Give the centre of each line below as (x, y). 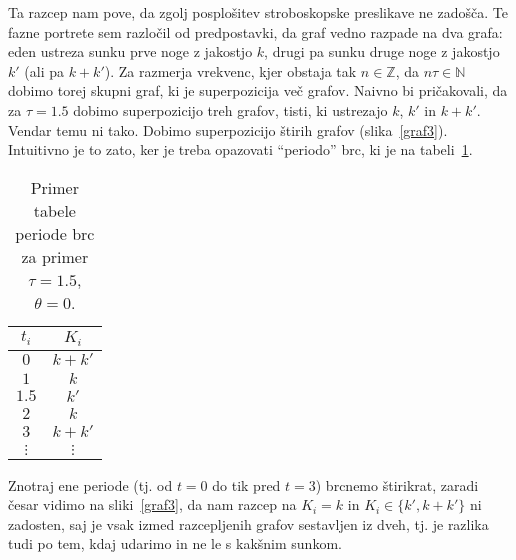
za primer (55, 256)
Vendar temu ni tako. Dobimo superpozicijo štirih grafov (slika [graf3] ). (228, 129)
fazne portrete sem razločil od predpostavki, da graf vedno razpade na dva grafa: (255, 31)
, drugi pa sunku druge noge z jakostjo (382, 51)
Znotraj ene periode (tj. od (90, 484)
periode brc (55, 233)
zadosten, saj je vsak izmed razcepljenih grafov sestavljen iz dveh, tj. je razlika (248, 523)
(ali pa (44, 70)
